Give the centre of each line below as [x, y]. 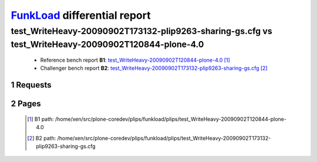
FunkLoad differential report [81, 15]
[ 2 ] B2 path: [42, 138]
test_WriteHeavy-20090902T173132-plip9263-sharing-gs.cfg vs [141, 31]
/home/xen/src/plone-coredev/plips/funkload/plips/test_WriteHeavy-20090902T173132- [164, 138]
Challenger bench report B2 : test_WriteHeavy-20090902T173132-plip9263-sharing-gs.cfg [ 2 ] [154, 68]
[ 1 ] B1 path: [41, 119]
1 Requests [31, 85]
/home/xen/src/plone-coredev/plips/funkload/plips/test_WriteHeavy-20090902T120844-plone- [171, 119]
